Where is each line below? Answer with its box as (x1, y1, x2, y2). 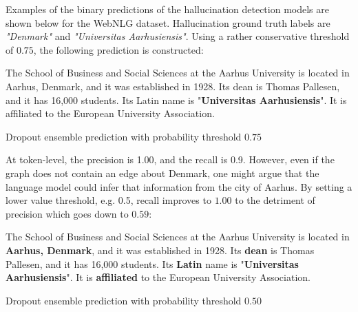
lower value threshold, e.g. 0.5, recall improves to (6, 193, 211, 207)
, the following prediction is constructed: (33, 42, 204, 56)
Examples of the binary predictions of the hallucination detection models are (6, 2, 329, 16)
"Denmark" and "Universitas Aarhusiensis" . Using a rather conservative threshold (6, 29, 350, 43)
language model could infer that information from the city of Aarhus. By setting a (6, 179, 352, 194)
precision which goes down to (6, 206, 129, 220)
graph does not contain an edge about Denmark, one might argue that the (6, 165, 319, 180)
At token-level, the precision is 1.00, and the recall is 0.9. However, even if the (6, 152, 335, 167)
